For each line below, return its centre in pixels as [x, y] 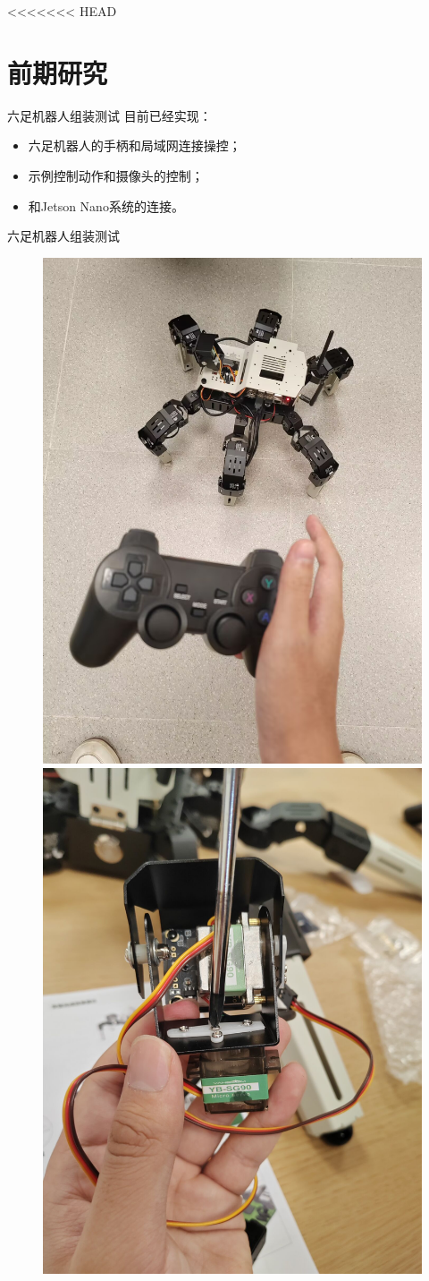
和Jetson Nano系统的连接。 [106, 205]
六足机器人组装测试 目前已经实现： [109, 115]
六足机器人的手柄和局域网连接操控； [135, 145]
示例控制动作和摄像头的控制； [116, 175]
